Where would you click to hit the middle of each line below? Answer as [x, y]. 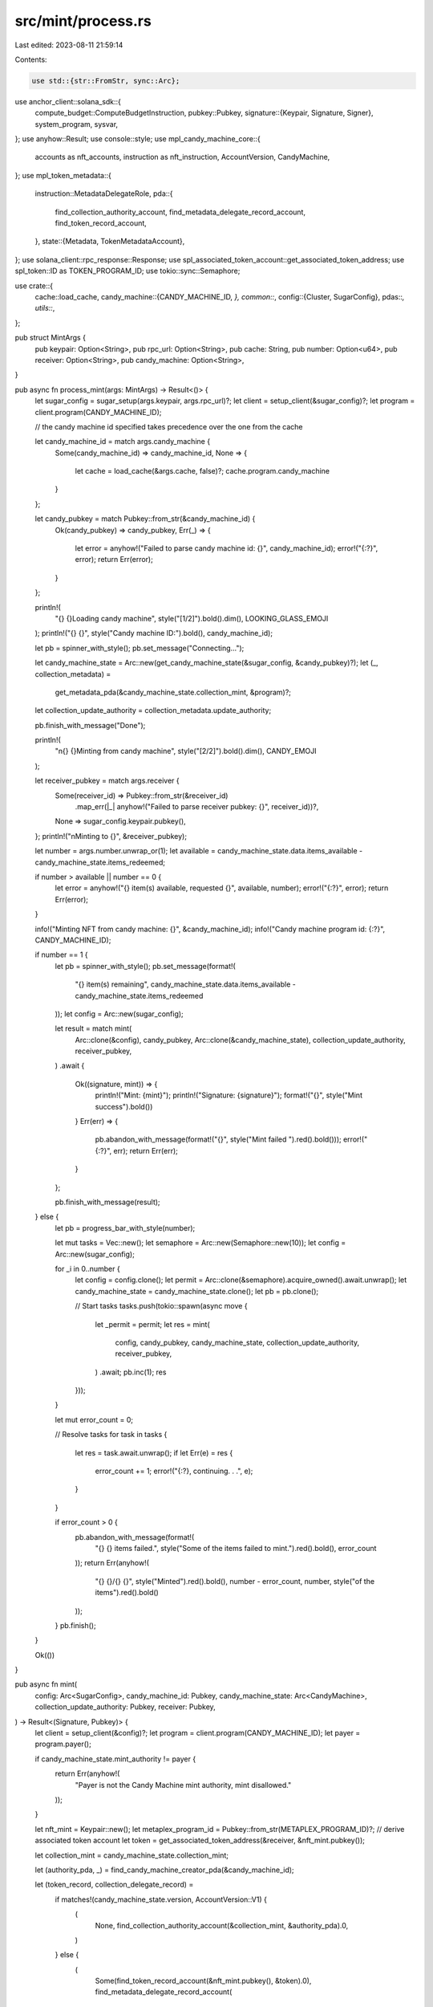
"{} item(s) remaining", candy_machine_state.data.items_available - [185, 984]
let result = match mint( [93, 1028]
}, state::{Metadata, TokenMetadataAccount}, [110, 242]
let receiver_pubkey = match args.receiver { [107, 781]
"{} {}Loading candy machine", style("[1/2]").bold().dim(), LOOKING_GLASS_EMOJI [192, 618]
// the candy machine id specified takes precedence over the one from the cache [169, 426]
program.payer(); [63, 1744]
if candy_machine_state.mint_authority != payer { [115, 1759]
